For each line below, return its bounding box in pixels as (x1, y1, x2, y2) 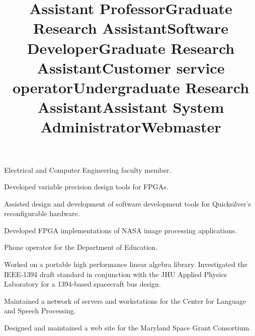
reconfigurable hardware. (4, 208, 80, 219)
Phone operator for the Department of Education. (4, 242, 158, 252)
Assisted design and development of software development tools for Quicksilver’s (4, 198, 251, 209)
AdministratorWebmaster (40, 116, 221, 137)
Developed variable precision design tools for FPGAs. (4, 181, 168, 192)
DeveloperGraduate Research (27, 37, 235, 58)
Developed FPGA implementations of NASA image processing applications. (4, 225, 237, 235)
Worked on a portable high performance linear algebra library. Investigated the (4, 259, 247, 270)
